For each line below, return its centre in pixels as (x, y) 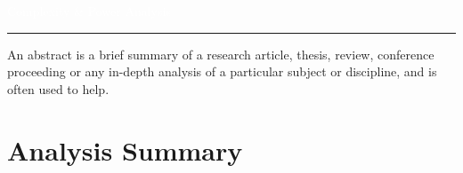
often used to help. (58, 88)
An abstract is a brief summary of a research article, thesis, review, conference (221, 54)
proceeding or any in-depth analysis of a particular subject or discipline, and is (222, 71)
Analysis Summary (125, 149)
